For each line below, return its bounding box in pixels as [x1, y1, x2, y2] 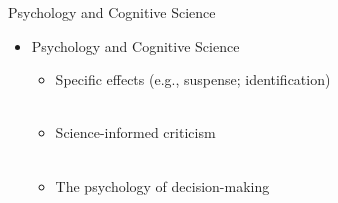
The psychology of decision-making [55, 175, 270, 196]
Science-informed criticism [55, 122, 216, 143]
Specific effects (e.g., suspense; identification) [55, 69, 331, 90]
